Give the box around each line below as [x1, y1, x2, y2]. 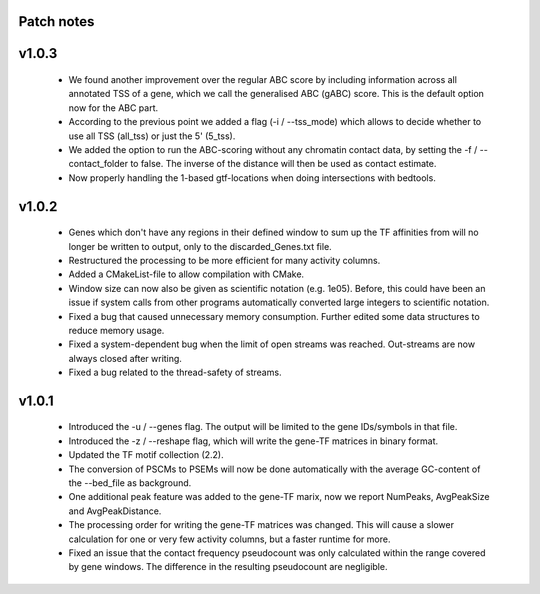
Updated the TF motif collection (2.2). [68, 449, 224, 461]
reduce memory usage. [68, 324, 165, 336]
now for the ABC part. [68, 101, 159, 114]
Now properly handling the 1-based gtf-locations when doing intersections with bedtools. [68, 171, 437, 184]
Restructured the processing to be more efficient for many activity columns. [68, 254, 381, 266]
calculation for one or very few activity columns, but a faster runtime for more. [68, 533, 391, 545]
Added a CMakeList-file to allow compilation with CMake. [68, 268, 305, 280]
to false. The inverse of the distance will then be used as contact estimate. [130, 158, 437, 170]
